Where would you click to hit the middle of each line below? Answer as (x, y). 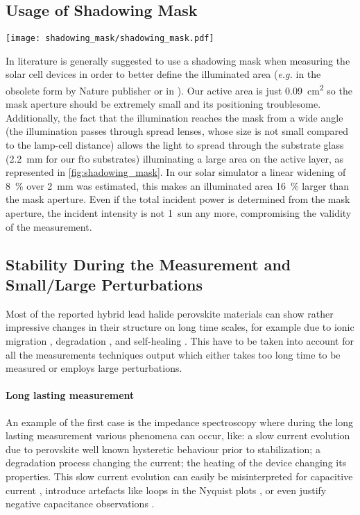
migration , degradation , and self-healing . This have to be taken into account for (180, 341)
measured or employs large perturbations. (94, 368)
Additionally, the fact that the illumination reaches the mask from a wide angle (174, 117)
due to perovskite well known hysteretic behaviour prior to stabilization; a (163, 449)
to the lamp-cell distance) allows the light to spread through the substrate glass (175, 145)
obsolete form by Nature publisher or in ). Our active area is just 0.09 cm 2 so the (179, 89)
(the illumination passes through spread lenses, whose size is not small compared (177, 131)
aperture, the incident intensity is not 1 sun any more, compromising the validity (179, 213)
